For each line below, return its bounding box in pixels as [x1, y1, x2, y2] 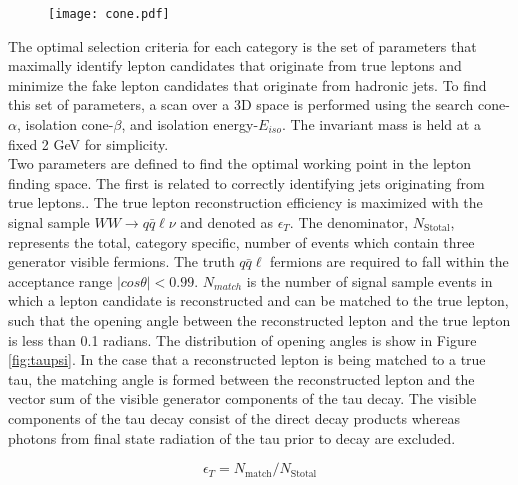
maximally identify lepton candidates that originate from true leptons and [8, 55, 462, 76]
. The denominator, [289, 212, 409, 232]
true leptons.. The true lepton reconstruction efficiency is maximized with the [8, 192, 483, 213]
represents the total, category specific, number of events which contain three [8, 231, 475, 252]
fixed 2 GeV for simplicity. [8, 133, 169, 154]
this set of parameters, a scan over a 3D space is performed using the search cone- [8, 94, 510, 115]
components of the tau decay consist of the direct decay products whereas [8, 407, 460, 428]
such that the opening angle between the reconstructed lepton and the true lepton [8, 309, 511, 330]
